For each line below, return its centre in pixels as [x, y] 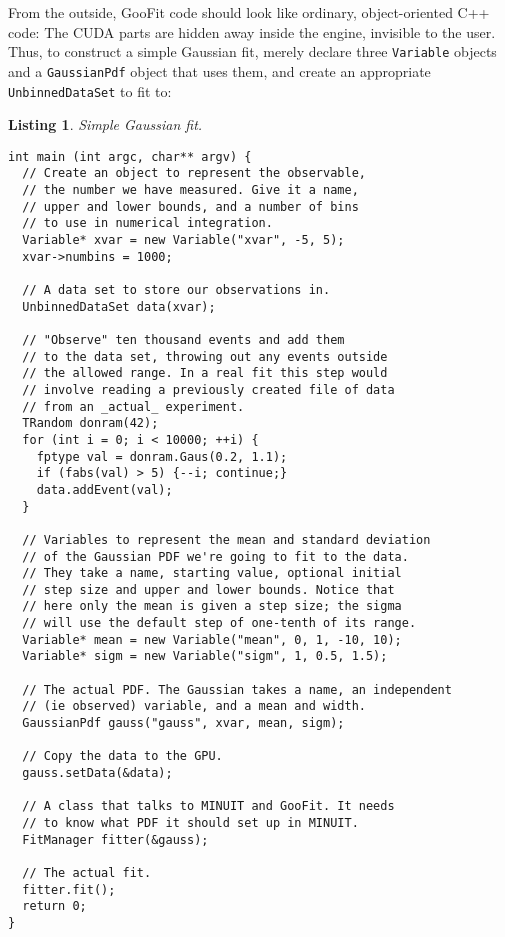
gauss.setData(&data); [97, 773]
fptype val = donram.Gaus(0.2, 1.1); [162, 456]
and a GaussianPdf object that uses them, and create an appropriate [219, 70]
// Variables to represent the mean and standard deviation [226, 539]
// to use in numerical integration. [147, 223]
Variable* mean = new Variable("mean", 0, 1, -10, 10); [212, 639]
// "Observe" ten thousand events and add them [183, 339]
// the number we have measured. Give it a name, [190, 190]
